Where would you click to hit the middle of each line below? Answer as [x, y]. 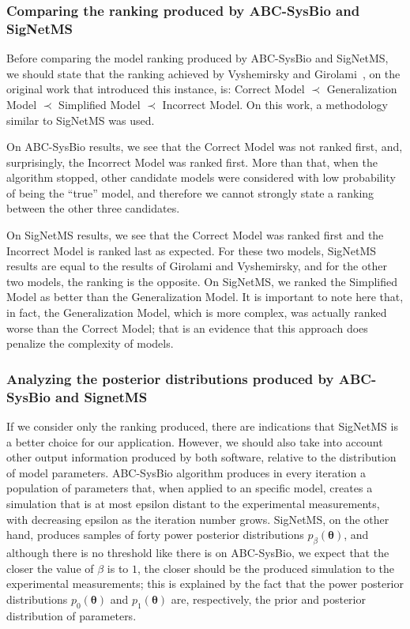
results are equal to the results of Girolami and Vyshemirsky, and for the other [197, 266]
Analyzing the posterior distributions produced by [170, 378]
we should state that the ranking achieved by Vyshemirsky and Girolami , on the [203, 73]
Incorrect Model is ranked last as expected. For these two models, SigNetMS [192, 250]
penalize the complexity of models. [90, 343]
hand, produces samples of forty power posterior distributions [155, 535]
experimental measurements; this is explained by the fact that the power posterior [205, 584]
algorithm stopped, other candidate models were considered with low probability [201, 177]
